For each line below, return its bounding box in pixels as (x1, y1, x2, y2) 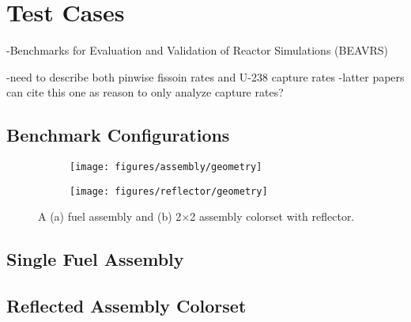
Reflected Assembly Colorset (6, 294, 247, 318)
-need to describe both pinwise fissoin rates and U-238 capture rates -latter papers (6, 68, 405, 85)
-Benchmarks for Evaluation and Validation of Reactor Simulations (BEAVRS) (6, 42, 388, 59)
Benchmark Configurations (6, 123, 230, 147)
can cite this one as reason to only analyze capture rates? (6, 84, 284, 100)
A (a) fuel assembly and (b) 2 (38, 208, 182, 225)
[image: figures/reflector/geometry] (70, 185, 268, 197)
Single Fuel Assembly (6, 247, 184, 271)
